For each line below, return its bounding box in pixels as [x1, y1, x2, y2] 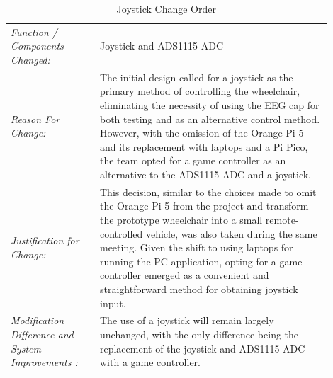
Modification [11, 313, 64, 328]
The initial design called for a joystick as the [99, 69, 293, 84]
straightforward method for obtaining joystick [99, 282, 298, 297]
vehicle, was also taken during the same [145, 226, 317, 241]
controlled [99, 226, 143, 241]
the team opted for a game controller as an [99, 153, 286, 168]
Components [11, 38, 64, 53]
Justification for [11, 233, 79, 248]
